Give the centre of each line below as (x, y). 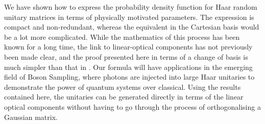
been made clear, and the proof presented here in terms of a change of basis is (126, 56)
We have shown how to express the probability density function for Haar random (131, 7)
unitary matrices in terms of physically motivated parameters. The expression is (129, 17)
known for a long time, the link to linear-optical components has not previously (128, 47)
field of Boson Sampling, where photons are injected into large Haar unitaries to (129, 77)
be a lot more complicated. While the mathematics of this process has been (122, 36)
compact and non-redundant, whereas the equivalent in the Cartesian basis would (132, 27)
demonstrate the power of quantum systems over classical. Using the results (123, 86)
